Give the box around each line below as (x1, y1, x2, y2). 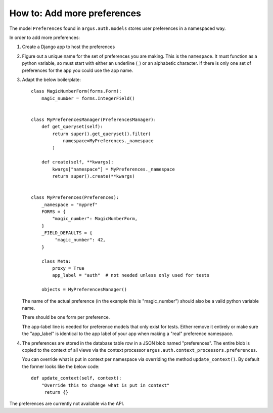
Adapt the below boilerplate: (22, 76, 81, 82)
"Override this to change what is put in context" (41, 382, 170, 388)
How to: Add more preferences (9, 8, 142, 19)
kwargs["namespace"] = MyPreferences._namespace (52, 166, 175, 172)
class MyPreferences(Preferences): (31, 195, 119, 200)
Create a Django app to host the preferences (22, 44, 115, 50)
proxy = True (52, 266, 84, 271)
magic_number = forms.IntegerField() (41, 95, 135, 101)
